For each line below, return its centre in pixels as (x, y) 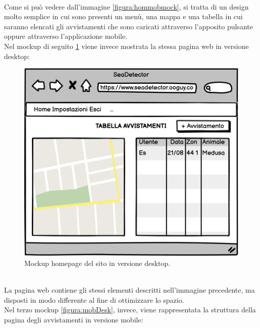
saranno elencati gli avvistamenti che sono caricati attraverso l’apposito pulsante (128, 26)
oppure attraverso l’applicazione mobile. (66, 36)
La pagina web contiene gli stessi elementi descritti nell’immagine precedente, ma (129, 290)
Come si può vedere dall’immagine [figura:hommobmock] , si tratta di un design (126, 6)
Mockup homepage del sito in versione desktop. (97, 263)
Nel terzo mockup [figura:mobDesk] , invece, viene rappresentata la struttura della (130, 310)
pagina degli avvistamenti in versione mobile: (74, 319)
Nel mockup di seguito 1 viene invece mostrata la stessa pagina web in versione (126, 46)
